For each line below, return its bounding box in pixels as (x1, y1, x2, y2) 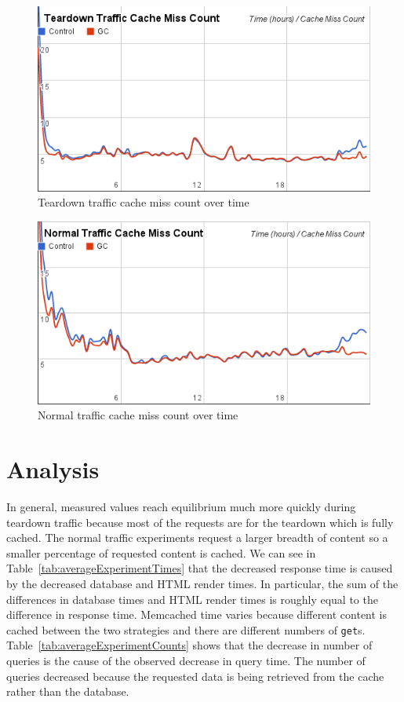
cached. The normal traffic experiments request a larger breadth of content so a (6, 529, 388, 546)
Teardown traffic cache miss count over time (38, 194, 249, 210)
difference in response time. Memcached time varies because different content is (6, 606, 388, 623)
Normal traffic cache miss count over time (38, 407, 238, 423)
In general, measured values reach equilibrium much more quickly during (6, 499, 356, 514)
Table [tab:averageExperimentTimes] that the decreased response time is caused (6, 560, 393, 576)
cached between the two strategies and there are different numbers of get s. (6, 621, 366, 638)
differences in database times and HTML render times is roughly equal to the (6, 590, 378, 607)
